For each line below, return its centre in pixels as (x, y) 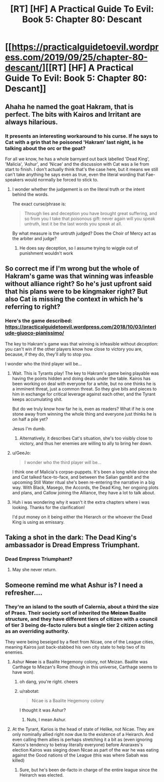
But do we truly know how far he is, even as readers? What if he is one (83, 409)
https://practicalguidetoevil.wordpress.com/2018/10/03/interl (81, 327)
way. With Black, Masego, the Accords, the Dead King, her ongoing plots (85, 487)
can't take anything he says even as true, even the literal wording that (75, 174)
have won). (23, 672)
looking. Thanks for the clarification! (48, 507)
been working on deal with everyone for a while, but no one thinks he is (84, 384)
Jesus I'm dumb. (29, 428)
